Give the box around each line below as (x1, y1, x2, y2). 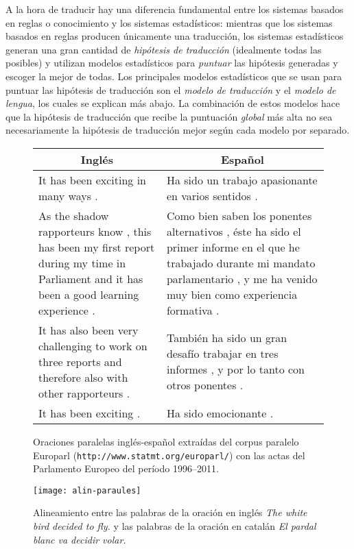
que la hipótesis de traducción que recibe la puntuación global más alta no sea (5, 109, 333, 123)
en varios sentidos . (166, 187, 258, 204)
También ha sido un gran (166, 330, 287, 346)
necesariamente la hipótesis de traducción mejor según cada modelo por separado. (5, 123, 350, 137)
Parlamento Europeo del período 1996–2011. (33, 461, 219, 476)
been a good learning (38, 286, 139, 302)
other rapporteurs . (38, 385, 130, 401)
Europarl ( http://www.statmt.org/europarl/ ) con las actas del (33, 448, 305, 462)
